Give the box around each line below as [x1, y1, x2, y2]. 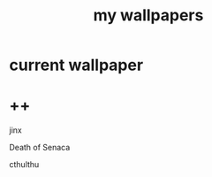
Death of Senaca [9, 142, 71, 153]
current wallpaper [9, 55, 144, 75]
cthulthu [9, 159, 40, 170]
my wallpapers [93, 5, 204, 26]
